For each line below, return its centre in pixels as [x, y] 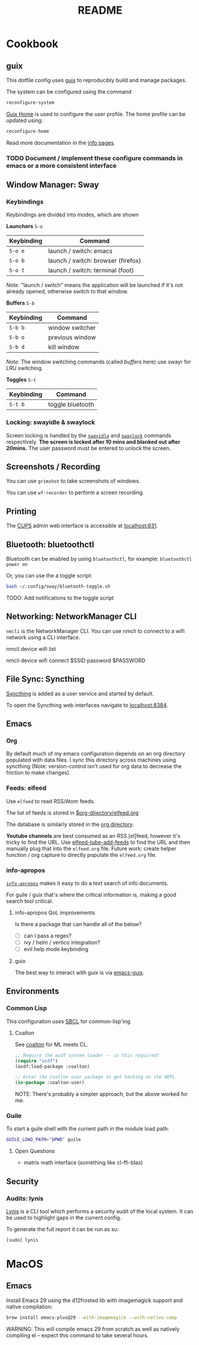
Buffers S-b [20, 303]
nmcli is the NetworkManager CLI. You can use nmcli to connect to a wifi [95, 631]
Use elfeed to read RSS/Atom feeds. [51, 801]
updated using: [25, 120]
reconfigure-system [30, 102]
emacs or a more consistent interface [62, 166]
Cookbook [32, 44]
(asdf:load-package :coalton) [52, 1066]
